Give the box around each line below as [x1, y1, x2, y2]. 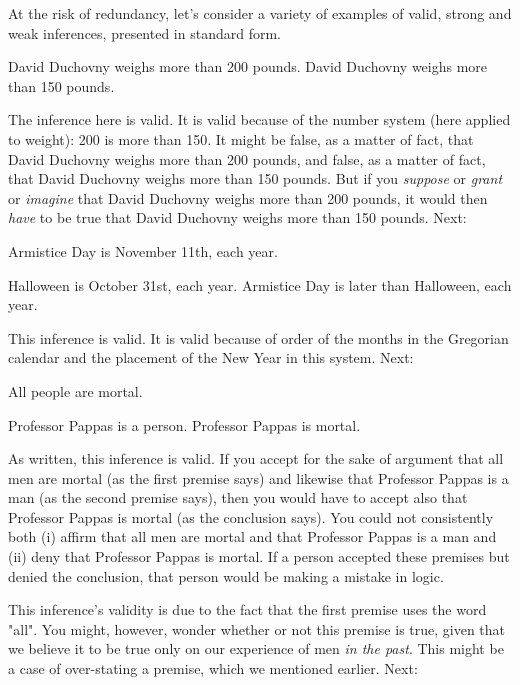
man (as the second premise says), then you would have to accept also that [8, 487, 468, 508]
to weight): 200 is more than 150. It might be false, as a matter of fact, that [8, 128, 474, 149]
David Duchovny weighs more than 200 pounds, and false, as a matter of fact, [8, 148, 486, 169]
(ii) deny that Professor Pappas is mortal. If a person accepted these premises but [8, 546, 510, 567]
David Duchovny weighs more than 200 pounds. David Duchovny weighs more [8, 56, 488, 77]
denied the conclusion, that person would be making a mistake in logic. [8, 565, 444, 586]
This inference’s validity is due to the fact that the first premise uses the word [8, 599, 487, 620]
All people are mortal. [8, 380, 143, 401]
